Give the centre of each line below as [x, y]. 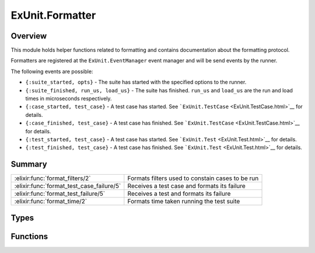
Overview [29, 36]
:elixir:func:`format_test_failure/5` [60, 194]
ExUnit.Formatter [53, 15]
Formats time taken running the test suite [184, 202]
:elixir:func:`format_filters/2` [52, 178]
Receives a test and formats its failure [179, 194]
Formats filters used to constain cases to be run [193, 178]
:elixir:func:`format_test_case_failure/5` [68, 186]
